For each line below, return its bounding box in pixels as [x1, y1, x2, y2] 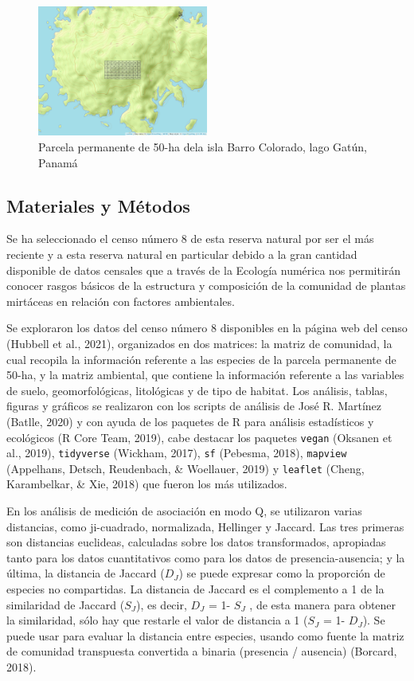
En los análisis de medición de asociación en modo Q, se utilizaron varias [6, 503, 362, 519]
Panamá [38, 154, 78, 170]
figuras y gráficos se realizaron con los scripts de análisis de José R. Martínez [6, 397, 382, 414]
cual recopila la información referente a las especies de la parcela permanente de [6, 350, 396, 367]
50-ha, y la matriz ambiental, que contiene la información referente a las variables [6, 366, 404, 383]
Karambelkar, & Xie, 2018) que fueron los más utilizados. [6, 476, 287, 492]
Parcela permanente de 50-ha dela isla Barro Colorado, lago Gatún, [38, 139, 367, 155]
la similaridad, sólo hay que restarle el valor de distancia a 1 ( [6, 612, 308, 628]
